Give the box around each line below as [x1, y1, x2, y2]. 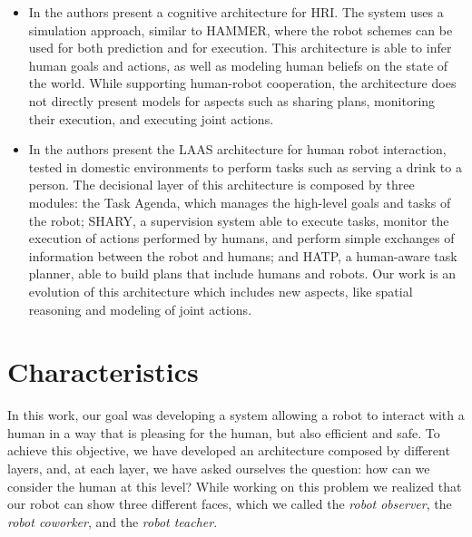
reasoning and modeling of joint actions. [28, 299, 252, 318]
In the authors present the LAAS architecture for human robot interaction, [28, 140, 447, 159]
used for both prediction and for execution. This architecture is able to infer [28, 38, 452, 57]
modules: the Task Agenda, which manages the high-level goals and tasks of [28, 192, 451, 211]
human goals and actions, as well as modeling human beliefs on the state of [28, 55, 448, 74]
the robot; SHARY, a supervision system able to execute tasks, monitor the [28, 210, 449, 229]
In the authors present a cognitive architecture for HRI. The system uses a [28, 3, 444, 21]
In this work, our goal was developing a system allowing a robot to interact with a [7, 405, 465, 425]
